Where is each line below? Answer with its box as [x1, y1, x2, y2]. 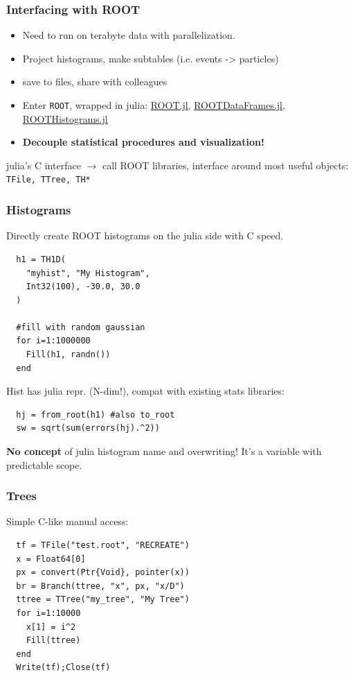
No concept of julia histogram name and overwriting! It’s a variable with [6, 444, 322, 459]
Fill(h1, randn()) [26, 350, 111, 360]
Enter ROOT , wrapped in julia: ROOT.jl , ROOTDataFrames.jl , [22, 98, 285, 112]
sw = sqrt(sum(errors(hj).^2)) [16, 423, 160, 434]
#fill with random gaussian [16, 322, 145, 332]
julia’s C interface [6, 157, 81, 172]
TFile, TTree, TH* [6, 175, 91, 185]
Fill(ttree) [26, 635, 81, 646]
